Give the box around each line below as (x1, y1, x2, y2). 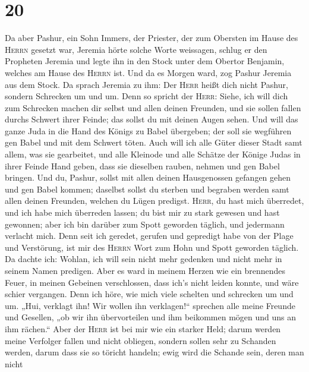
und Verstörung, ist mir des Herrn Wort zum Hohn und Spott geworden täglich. (5, 241, 299, 253)
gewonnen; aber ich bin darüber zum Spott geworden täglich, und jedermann (5, 217, 285, 230)
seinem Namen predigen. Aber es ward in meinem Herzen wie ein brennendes (5, 264, 286, 276)
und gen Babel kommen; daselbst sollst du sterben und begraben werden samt (5, 182, 289, 195)
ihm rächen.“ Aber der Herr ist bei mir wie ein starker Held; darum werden (5, 322, 281, 335)
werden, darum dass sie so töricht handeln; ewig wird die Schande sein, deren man (5, 346, 304, 358)
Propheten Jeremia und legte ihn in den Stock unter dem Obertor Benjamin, (5, 55, 285, 67)
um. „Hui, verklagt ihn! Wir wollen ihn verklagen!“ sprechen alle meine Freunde (5, 299, 295, 311)
